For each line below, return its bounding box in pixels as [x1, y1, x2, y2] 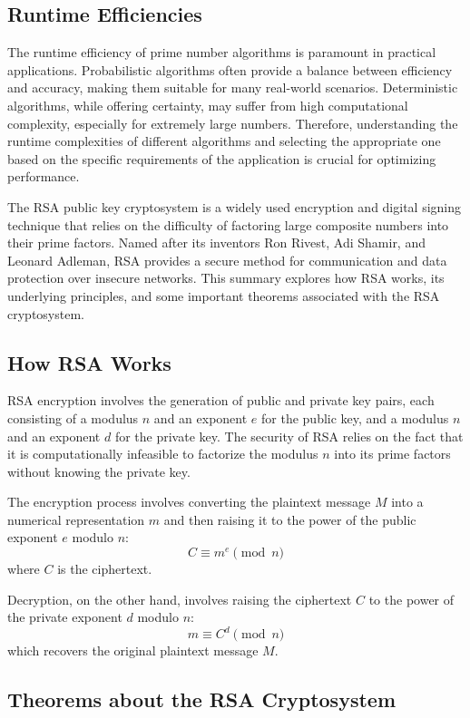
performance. [7, 167, 80, 186]
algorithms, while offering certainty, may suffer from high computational [7, 95, 408, 114]
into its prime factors [334, 444, 451, 463]
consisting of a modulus [7, 408, 139, 427]
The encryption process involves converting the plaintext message [7, 492, 371, 511]
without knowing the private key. [7, 461, 191, 480]
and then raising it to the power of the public [163, 509, 416, 529]
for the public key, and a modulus [261, 408, 449, 427]
